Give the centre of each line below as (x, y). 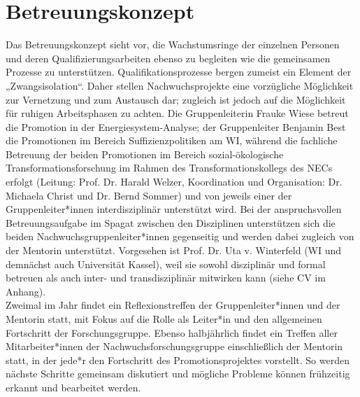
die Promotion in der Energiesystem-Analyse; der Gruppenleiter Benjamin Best (176, 126)
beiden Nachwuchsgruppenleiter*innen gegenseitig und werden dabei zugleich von (180, 236)
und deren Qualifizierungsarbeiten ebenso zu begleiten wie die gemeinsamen (168, 58)
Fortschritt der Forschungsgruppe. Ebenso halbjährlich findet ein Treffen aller (172, 332)
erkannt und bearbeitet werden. (73, 387)
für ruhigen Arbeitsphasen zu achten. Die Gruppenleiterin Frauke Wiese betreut (177, 113)
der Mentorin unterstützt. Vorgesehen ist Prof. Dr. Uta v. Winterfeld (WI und (174, 250)
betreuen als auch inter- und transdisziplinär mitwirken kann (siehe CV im (166, 278)
